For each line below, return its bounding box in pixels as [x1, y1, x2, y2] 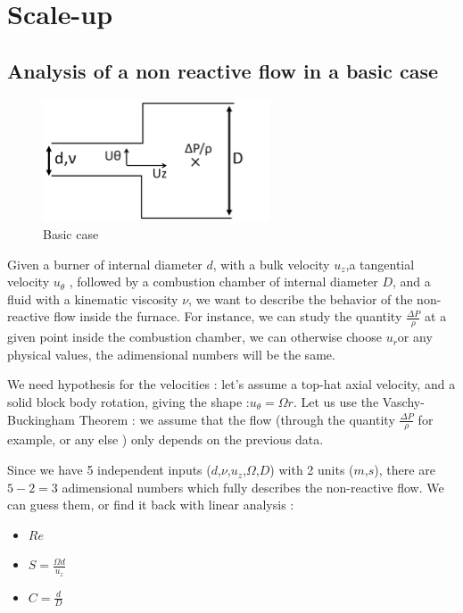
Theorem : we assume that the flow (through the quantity [79, 410, 395, 428]
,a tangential [345, 254, 415, 273]
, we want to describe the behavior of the [188, 289, 413, 308]
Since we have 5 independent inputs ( [7, 460, 211, 479]
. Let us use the [293, 393, 379, 411]
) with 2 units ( [269, 460, 354, 479]
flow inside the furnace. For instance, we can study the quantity [54, 307, 402, 326]
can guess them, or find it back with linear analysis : [7, 495, 294, 514]
